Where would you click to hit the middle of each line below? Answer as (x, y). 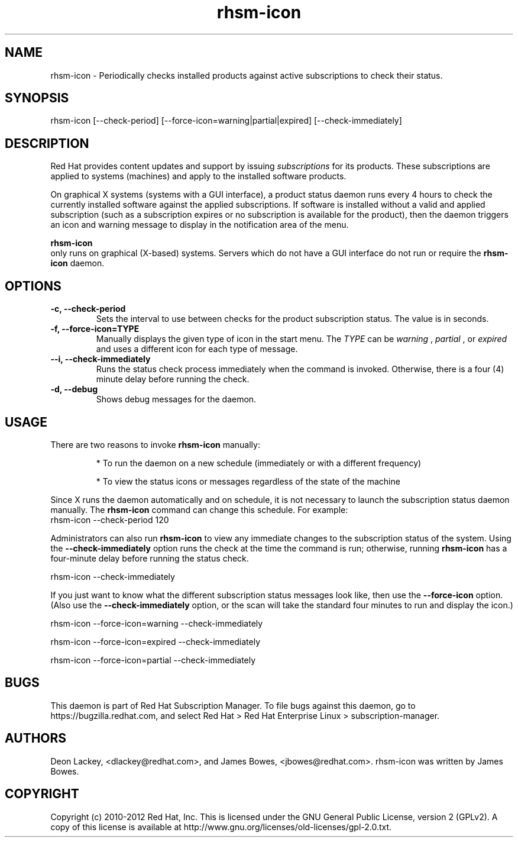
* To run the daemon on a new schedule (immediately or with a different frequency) (259, 463)
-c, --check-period (88, 309)
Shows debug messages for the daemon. (176, 399)
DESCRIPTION (47, 143)
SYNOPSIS (37, 98)
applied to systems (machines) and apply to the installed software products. (198, 176)
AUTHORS (36, 738)
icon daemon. (77, 263)
